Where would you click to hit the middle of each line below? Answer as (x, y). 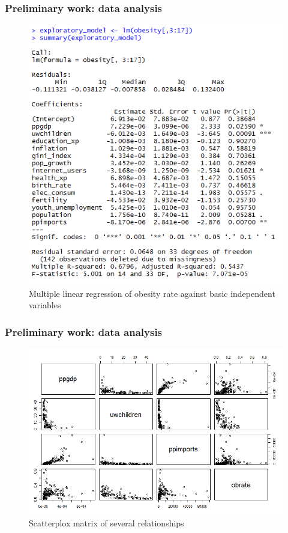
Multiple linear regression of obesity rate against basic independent (152, 293)
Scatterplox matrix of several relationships (106, 522)
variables (45, 305)
